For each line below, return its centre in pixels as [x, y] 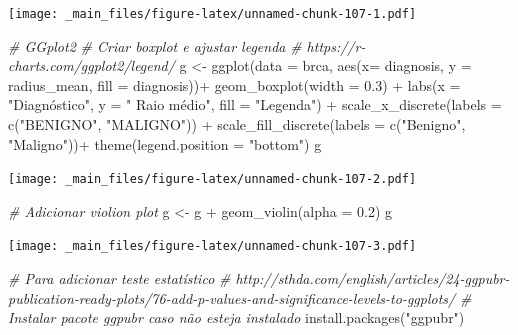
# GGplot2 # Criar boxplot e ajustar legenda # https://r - [187, 45]
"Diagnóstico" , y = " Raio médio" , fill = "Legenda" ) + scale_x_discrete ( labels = [255, 104]
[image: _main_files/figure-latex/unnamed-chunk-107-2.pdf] [212, 179]
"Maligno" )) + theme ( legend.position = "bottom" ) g [165, 143]
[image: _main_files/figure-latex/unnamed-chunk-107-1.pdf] [212, 14]
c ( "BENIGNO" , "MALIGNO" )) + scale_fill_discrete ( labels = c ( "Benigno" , [237, 124]
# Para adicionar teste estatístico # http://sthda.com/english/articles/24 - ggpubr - [259, 278]
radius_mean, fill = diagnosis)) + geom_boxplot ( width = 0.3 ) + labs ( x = [234, 84]
